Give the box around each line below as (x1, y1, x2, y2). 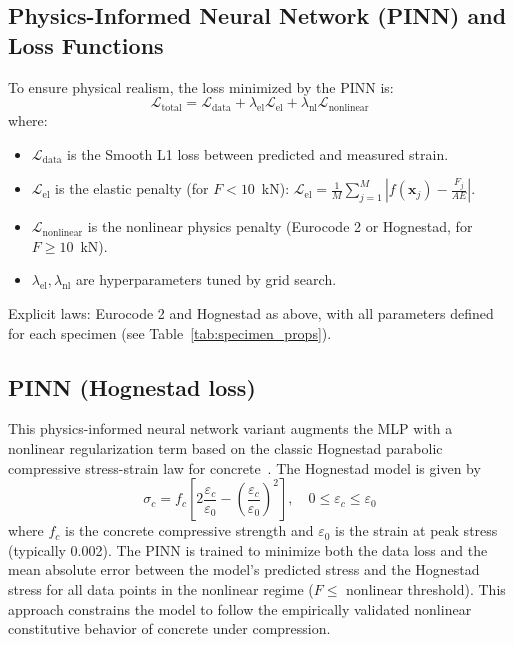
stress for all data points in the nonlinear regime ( (8, 578, 314, 599)
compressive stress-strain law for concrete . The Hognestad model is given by (8, 457, 481, 478)
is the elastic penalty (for (55, 178, 209, 199)
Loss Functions (8, 29, 164, 60)
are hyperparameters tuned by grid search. (75, 269, 337, 290)
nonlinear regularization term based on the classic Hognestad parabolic (8, 437, 443, 458)
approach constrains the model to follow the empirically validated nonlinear (8, 598, 472, 619)
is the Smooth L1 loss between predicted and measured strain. (67, 143, 449, 164)
